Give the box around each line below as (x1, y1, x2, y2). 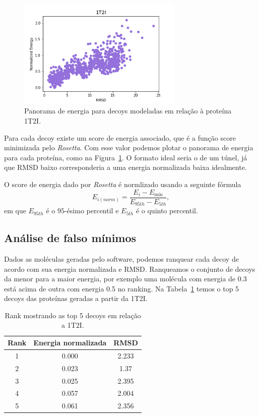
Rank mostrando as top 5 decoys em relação (5, 310, 141, 320)
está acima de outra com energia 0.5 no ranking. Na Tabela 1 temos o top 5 (4, 283, 239, 293)
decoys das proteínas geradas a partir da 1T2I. (4, 293, 148, 304)
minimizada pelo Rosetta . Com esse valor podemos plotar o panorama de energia (4, 142, 253, 153)
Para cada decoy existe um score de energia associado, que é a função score (4, 132, 236, 143)
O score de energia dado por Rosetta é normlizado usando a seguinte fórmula (4, 179, 241, 190)
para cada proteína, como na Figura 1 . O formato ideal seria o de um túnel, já (4, 152, 247, 162)
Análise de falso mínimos (4, 230, 137, 246)
